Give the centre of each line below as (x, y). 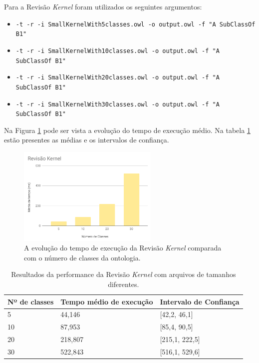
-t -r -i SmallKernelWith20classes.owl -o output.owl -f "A (118, 78)
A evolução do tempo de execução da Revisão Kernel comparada (123, 248)
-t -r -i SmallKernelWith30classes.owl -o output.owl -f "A (118, 104)
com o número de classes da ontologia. (82, 257)
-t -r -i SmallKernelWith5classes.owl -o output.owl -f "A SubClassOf (135, 24)
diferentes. (124, 284)
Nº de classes (31, 301)
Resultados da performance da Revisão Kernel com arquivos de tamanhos (124, 274)
